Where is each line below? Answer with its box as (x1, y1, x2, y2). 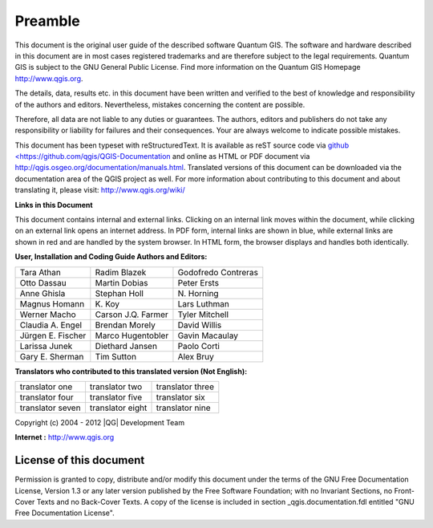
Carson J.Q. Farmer (95, 309, 168, 320)
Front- (394, 485, 415, 495)
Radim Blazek (95, 266, 147, 278)
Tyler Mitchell (177, 309, 229, 320)
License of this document (14, 453, 145, 467)
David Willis (177, 319, 222, 331)
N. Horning (177, 287, 220, 299)
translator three (156, 381, 215, 392)
